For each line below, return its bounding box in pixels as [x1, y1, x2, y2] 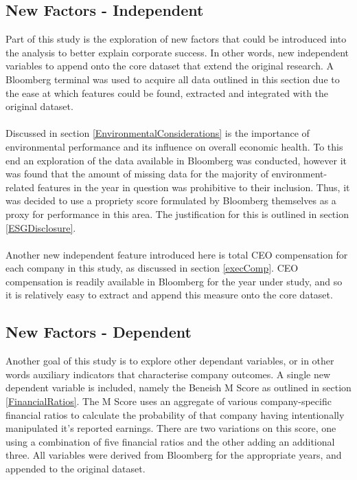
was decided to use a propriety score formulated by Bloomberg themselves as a [5, 193, 336, 208]
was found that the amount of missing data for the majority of [5, 166, 268, 181]
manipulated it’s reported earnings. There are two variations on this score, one [5, 421, 336, 435]
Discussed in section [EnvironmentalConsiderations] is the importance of [5, 126, 310, 140]
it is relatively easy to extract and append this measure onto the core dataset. [5, 287, 333, 302]
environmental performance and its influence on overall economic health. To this [5, 139, 343, 153]
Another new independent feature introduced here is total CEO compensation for [5, 247, 348, 261]
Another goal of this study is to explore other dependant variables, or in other [5, 353, 334, 368]
